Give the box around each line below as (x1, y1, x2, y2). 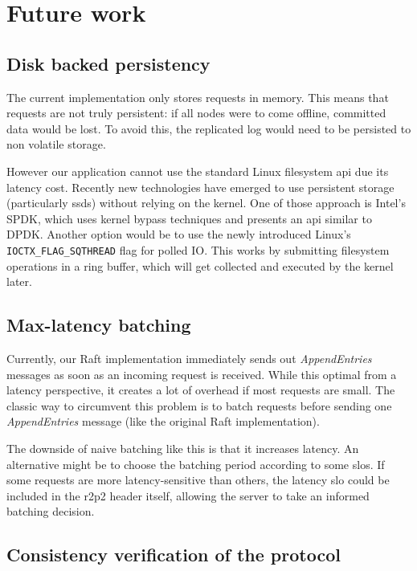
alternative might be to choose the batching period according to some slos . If (6, 455, 385, 472)
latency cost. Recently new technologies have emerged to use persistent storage (6, 178, 395, 195)
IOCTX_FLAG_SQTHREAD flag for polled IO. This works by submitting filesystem (6, 241, 390, 258)
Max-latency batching (6, 312, 191, 337)
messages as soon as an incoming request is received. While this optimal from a (6, 365, 397, 382)
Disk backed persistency (6, 51, 211, 75)
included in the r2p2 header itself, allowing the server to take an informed (6, 487, 370, 504)
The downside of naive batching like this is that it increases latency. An (6, 439, 359, 456)
